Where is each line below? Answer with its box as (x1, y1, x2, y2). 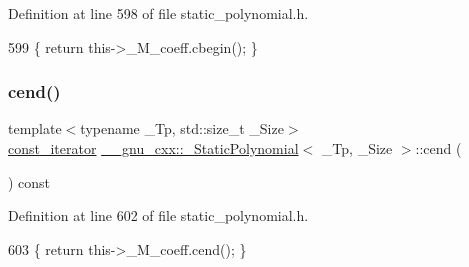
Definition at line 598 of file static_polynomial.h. (8, 3, 309, 23)
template (8, 118, 62, 139)
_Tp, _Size (321, 138, 393, 158)
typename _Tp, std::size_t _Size (80, 118, 284, 139)
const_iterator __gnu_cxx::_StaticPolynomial (8, 138, 299, 158)
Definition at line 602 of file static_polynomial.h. (8, 205, 309, 226)
